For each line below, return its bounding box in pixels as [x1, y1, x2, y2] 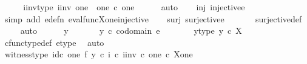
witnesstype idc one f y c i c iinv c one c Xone [4, 48, 193, 60]
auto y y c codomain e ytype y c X [20, 24, 242, 37]
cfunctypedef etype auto [4, 36, 104, 48]
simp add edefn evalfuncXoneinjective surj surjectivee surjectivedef [4, 12, 302, 25]
